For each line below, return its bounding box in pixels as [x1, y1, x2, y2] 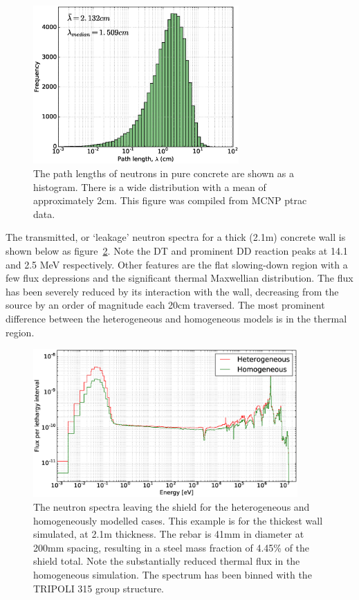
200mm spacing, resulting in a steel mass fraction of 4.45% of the [33, 540, 310, 554]
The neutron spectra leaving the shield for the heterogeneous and [33, 499, 310, 513]
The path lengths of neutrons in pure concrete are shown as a [33, 165, 294, 180]
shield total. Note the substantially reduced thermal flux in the [33, 554, 300, 568]
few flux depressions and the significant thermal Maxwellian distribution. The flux [6, 271, 353, 285]
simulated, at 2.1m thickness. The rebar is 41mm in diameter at [33, 527, 304, 541]
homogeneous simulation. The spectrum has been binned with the [33, 567, 312, 581]
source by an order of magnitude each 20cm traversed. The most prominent [6, 298, 325, 312]
